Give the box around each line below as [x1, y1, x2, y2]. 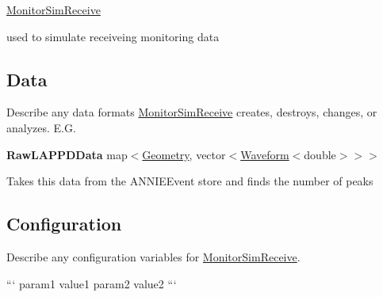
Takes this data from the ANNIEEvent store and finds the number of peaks [6, 173, 373, 189]
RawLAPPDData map [6, 146, 128, 162]
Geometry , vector [142, 146, 226, 162]
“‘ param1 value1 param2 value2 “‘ [6, 275, 177, 291]
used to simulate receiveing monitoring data [6, 28, 220, 44]
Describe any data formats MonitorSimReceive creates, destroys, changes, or [6, 104, 377, 120]
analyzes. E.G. [6, 119, 76, 135]
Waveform [240, 146, 289, 162]
